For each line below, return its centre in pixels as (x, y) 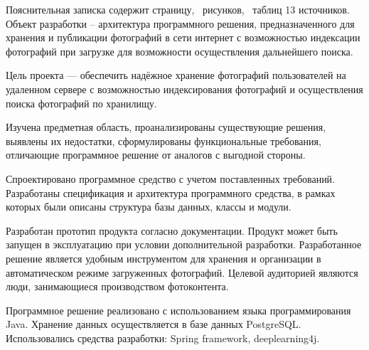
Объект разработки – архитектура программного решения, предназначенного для (180, 23)
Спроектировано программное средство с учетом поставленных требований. (171, 178)
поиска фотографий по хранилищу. (81, 103)
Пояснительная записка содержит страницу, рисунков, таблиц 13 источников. (178, 9)
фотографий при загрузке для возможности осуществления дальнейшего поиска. (180, 51)
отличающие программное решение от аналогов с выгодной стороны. (156, 155)
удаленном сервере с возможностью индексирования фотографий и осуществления (184, 89)
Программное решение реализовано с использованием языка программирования (178, 310)
